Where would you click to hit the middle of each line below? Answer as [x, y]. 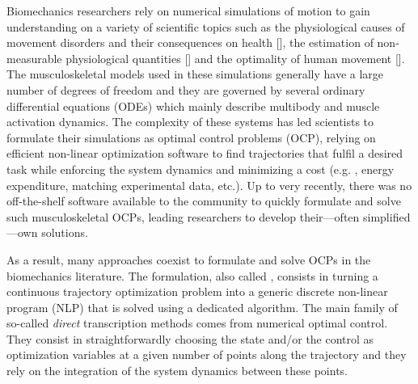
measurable [34, 58]
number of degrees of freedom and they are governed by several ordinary [186, 89]
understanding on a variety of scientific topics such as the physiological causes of [206, 26]
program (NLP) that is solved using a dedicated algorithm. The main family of [202, 307]
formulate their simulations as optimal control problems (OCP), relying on [191, 137]
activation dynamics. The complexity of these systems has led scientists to [190, 122]
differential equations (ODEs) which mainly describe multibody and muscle [193, 105]
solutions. [65, 232]
